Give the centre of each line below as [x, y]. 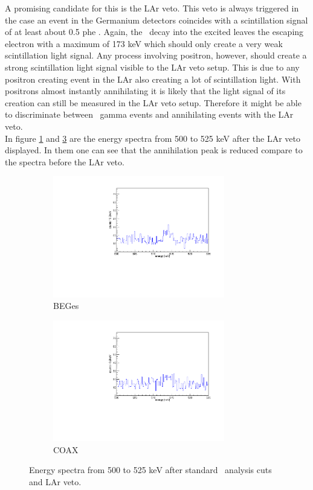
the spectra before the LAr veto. [65, 161]
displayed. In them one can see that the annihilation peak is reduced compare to [154, 150]
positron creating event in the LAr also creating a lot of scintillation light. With [153, 79]
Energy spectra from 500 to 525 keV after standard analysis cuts [150, 470]
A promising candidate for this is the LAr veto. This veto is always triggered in [152, 8]
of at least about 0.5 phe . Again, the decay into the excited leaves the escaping [154, 32]
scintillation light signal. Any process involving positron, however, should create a [156, 55]
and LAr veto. [55, 481]
